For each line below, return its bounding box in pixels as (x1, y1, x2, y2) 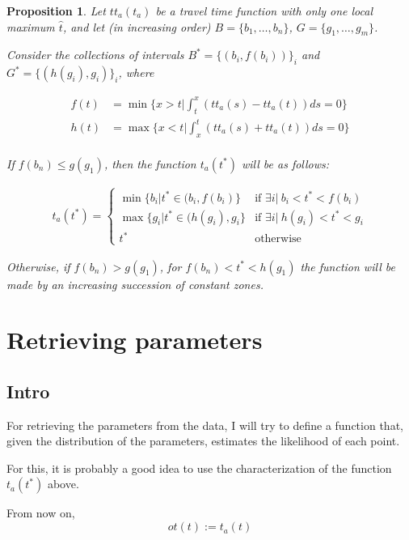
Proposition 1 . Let (6, 2, 106, 19)
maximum (6, 18, 55, 35)
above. (47, 475, 79, 492)
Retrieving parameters (6, 323, 263, 356)
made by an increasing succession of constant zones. (6, 275, 264, 292)
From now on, (6, 504, 75, 521)
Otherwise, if (6, 257, 70, 274)
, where (118, 64, 154, 81)
